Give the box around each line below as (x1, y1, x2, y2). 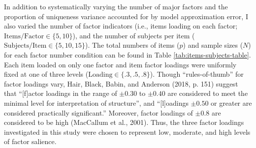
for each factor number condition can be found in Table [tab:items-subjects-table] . (4, 49, 251, 59)
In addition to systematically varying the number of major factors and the (4, 1, 228, 11)
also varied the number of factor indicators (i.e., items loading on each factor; (4, 21, 238, 31)
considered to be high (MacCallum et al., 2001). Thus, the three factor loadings (4, 117, 244, 127)
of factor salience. (4, 136, 57, 147)
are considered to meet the (167, 88, 248, 98)
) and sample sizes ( (183, 40, 243, 50)
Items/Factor (4, 32, 44, 40)
